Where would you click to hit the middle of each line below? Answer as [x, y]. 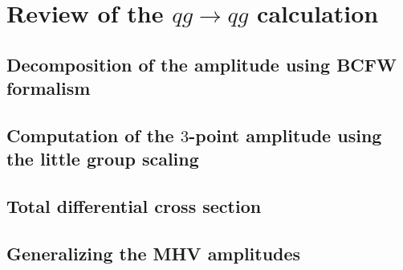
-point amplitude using [285, 135]
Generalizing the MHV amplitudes [154, 253]
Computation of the [90, 135]
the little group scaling [103, 159]
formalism [49, 88]
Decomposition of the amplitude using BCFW [201, 64]
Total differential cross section [134, 206]
